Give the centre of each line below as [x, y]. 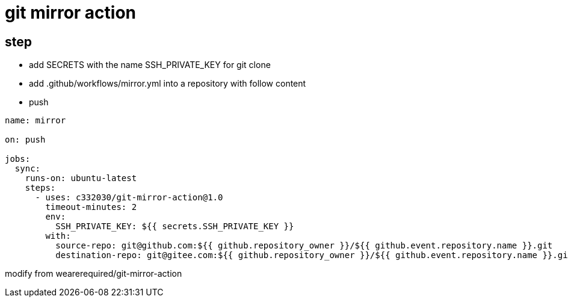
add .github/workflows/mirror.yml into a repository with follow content [168, 84]
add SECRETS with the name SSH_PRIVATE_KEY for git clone [150, 65]
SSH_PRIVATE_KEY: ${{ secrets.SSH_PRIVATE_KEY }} [175, 226]
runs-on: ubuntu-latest [81, 178]
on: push [25, 140]
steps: [40, 188]
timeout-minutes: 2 [91, 207]
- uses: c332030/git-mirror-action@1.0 [129, 198]
